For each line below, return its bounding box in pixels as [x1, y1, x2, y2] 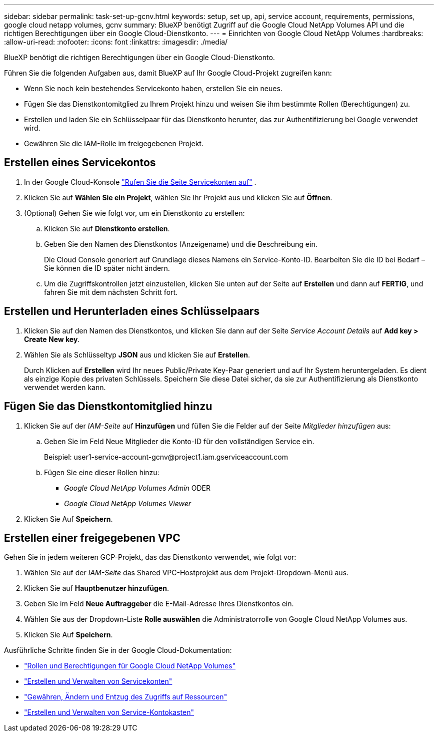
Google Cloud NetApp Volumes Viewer [64, 499, 191, 508]
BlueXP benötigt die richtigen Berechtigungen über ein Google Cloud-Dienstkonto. [4, 53, 275, 62]
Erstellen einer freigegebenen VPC [4, 531, 180, 544]
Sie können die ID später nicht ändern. [44, 263, 170, 272]
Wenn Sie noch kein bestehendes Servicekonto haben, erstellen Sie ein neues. [24, 84, 282, 93]
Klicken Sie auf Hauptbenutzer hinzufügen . [24, 584, 169, 593]
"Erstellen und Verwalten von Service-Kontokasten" [24, 708, 194, 717]
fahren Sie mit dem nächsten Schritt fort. [44, 287, 178, 296]
